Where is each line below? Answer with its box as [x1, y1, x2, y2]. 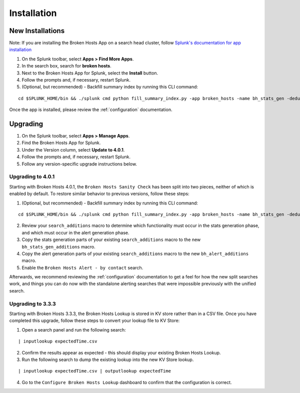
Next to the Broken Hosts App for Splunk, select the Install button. [21, 70, 158, 76]
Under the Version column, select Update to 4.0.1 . [21, 146, 125, 152]
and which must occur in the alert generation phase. [21, 229, 129, 235]
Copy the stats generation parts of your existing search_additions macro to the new [21, 236, 201, 242]
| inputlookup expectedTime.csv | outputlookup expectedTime [18, 368, 171, 374]
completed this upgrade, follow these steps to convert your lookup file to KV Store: [9, 317, 180, 323]
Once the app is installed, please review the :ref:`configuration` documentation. [9, 106, 172, 112]
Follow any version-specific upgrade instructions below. [21, 160, 137, 167]
